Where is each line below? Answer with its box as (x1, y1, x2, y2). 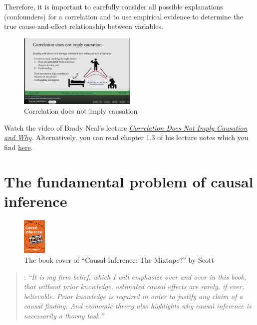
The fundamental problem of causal (4, 171, 254, 191)
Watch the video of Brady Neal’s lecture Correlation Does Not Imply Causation (4, 122, 248, 133)
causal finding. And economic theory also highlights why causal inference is (23, 301, 252, 311)
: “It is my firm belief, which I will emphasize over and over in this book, (23, 271, 247, 282)
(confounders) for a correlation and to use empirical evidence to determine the (4, 11, 244, 21)
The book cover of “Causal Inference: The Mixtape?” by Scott (24, 255, 214, 265)
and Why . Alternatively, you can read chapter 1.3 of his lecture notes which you (4, 132, 249, 143)
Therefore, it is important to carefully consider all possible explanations (4, 1, 223, 11)
